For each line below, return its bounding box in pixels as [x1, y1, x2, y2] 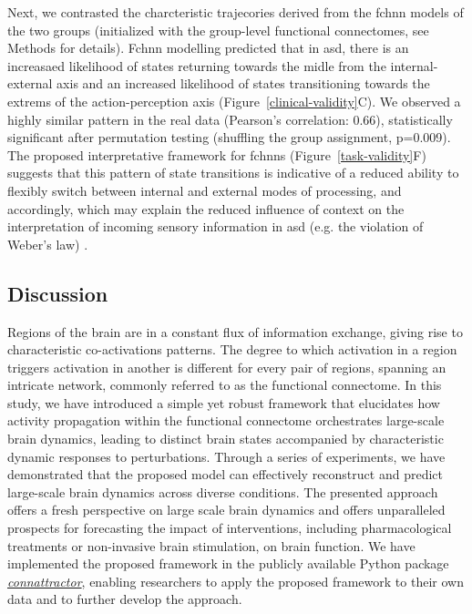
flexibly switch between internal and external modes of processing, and [7, 180, 402, 200]
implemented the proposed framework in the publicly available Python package [7, 554, 449, 573]
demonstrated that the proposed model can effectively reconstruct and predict [7, 465, 443, 484]
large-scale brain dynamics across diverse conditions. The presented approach [7, 482, 438, 501]
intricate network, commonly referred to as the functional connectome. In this [7, 375, 442, 394]
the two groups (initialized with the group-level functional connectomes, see [7, 20, 429, 39]
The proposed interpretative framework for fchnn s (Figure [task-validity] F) [7, 145, 426, 164]
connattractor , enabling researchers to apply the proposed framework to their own [7, 571, 464, 590]
